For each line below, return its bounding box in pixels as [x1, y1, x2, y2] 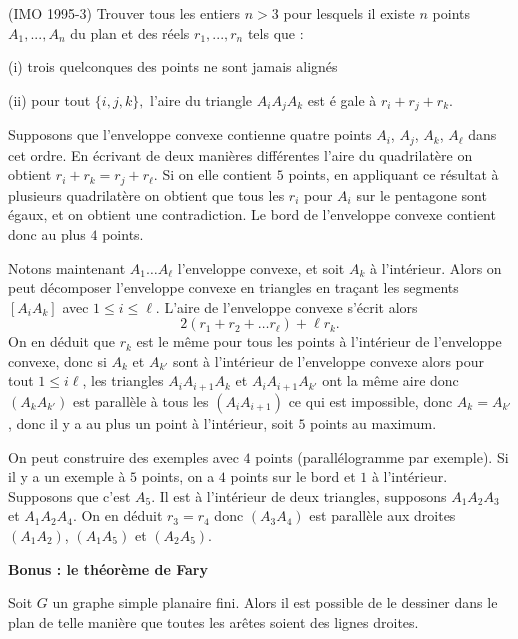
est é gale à [307, 89, 377, 110]
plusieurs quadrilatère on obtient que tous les [8, 184, 285, 205]
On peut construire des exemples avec [8, 446, 239, 467]
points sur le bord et [230, 466, 356, 487]
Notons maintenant [8, 257, 126, 278]
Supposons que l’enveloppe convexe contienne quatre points [8, 124, 372, 145]
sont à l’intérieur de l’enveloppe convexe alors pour [173, 350, 485, 371]
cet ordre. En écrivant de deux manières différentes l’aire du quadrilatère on [8, 144, 473, 165]
